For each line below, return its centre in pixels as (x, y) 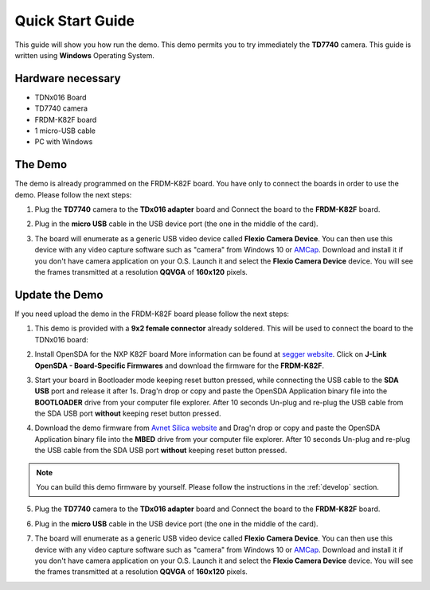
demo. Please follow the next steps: (73, 194)
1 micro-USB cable (65, 131)
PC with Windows (64, 142)
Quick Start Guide (75, 21)
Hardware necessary (68, 78)
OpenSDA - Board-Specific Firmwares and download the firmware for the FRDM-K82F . (180, 365)
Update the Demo (59, 295)
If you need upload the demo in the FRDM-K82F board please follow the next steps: (152, 314)
